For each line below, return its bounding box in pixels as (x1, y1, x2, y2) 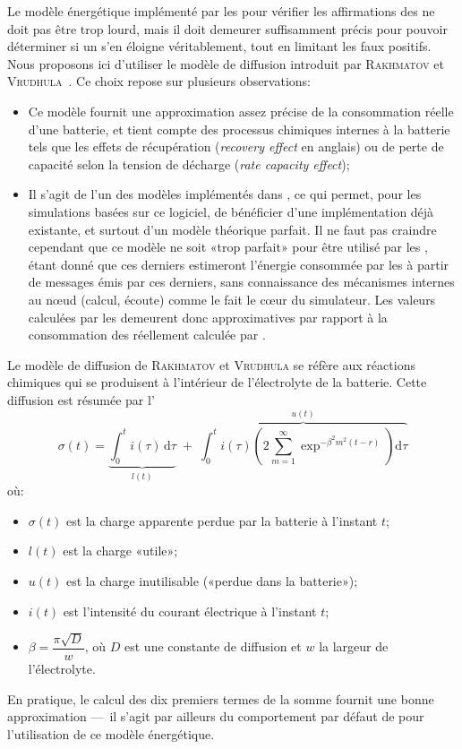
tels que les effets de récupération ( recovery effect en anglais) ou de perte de (28, 137, 444, 156)
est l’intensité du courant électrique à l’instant (63, 601, 317, 620)
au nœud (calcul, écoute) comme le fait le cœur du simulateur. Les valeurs (28, 289, 436, 308)
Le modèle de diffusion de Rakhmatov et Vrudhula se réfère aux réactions (7, 355, 415, 374)
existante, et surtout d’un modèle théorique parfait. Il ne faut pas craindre (28, 220, 437, 238)
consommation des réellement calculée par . (28, 325, 266, 344)
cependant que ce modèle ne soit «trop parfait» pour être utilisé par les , (28, 237, 428, 256)
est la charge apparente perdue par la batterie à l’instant (65, 511, 378, 529)
